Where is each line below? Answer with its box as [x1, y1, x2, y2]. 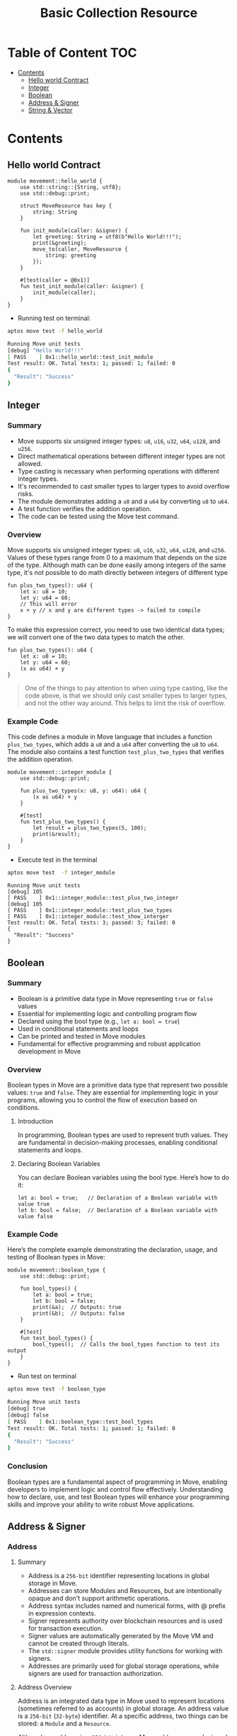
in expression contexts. [28, 1609, 96, 1618]
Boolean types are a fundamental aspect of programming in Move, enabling [7, 1478, 228, 1486]
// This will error [20, 600, 78, 607]
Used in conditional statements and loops [17, 1024, 139, 1033]
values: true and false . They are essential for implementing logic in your [7, 1088, 219, 1097]
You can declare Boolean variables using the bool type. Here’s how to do [17, 1173, 230, 1182]
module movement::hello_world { [7, 177, 103, 185]
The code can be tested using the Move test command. [17, 512, 179, 520]
